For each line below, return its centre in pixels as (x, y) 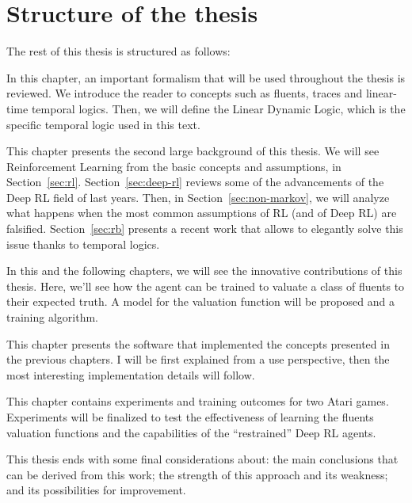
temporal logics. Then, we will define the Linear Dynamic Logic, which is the (218, 108)
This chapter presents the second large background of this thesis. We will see (193, 151)
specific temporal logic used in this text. (103, 124)
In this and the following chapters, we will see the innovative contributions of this (204, 271)
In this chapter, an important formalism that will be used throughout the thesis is (206, 77)
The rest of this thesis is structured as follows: (118, 51)
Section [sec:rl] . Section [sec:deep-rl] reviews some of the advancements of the (195, 182)
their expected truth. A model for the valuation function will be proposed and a (200, 301)
